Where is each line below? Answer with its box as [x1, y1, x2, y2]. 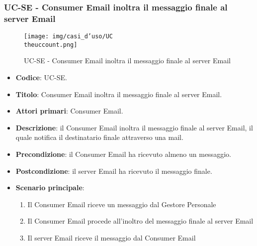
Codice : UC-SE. [15, 72, 67, 83]
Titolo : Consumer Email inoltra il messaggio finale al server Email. [15, 89, 222, 99]
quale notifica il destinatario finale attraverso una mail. [15, 132, 183, 142]
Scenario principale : [15, 182, 85, 193]
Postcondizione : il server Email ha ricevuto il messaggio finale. [15, 165, 212, 176]
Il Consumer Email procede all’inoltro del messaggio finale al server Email [27, 216, 254, 226]
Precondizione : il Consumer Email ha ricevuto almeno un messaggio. [15, 149, 231, 159]
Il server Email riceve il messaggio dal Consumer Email [27, 232, 196, 243]
